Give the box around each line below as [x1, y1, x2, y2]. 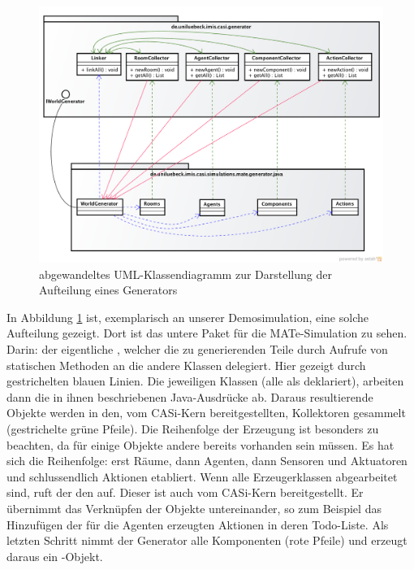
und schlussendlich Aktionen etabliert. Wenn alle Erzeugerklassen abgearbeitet [6, 468, 398, 485]
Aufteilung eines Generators [39, 281, 178, 298]
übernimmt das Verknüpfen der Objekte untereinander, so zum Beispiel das [6, 500, 382, 516]
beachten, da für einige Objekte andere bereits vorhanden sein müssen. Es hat [6, 436, 395, 453]
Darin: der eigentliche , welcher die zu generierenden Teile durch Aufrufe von [6, 341, 388, 358]
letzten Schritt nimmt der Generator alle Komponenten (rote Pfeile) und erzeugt [6, 532, 408, 549]
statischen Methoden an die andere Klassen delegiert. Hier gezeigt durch [6, 356, 366, 373]
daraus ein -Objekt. [6, 547, 103, 564]
